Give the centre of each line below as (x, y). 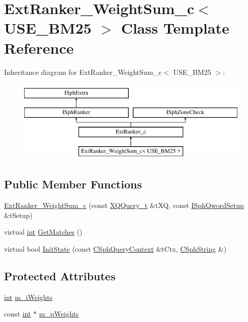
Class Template (175, 28)
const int (18, 314)
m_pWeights (59, 314)
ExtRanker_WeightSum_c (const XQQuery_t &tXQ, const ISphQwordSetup (124, 205)
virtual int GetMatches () (43, 232)
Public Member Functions (73, 184)
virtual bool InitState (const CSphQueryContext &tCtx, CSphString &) (115, 248)
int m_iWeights (28, 297)
